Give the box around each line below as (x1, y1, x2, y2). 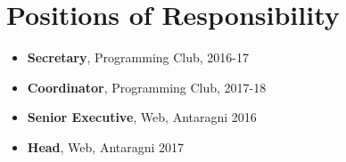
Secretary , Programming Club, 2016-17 (27, 48, 250, 67)
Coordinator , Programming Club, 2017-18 (27, 77, 267, 96)
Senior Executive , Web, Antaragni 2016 (27, 108, 257, 126)
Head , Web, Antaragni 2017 (27, 137, 185, 156)
